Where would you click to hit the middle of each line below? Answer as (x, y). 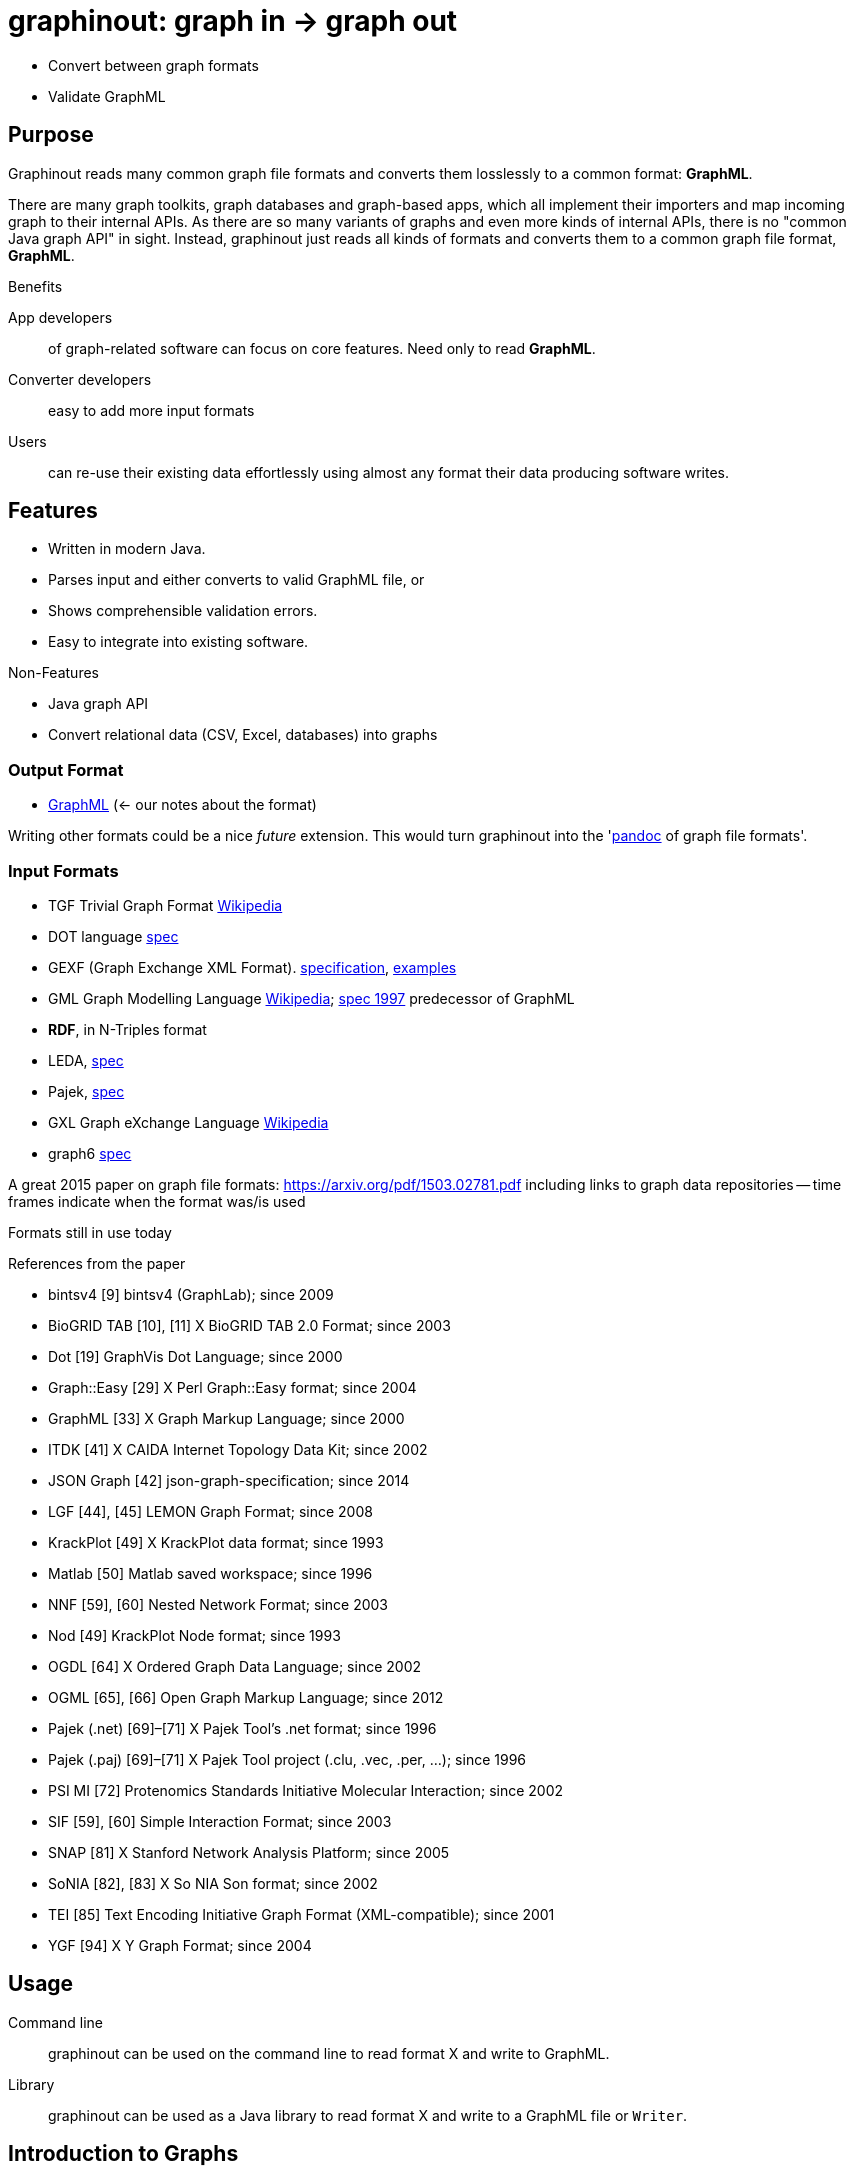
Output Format (66, 769)
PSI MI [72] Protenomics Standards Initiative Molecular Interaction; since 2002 (306, 1790)
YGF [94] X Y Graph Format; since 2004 (180, 1945)
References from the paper (97, 1263)
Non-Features (53, 673)
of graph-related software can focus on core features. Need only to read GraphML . (322, 348)
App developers (60, 317)
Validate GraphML (107, 96)
